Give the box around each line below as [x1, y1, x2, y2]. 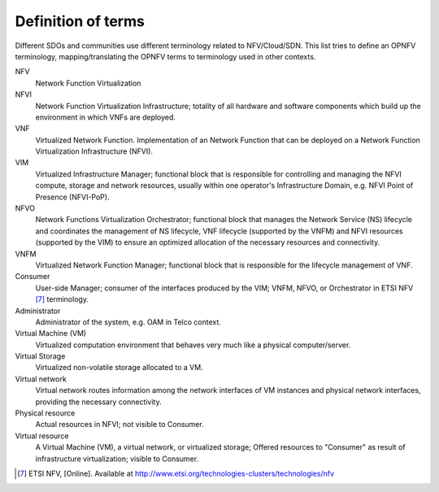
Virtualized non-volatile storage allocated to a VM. [35, 363, 203, 372]
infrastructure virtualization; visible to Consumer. [35, 454, 199, 464]
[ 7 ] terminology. [35, 294, 89, 304]
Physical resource [15, 408, 76, 418]
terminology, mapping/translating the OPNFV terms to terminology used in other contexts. [15, 51, 316, 61]
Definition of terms [15, 12, 146, 30]
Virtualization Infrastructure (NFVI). [35, 146, 154, 156]
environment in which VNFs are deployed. [35, 112, 176, 122]
